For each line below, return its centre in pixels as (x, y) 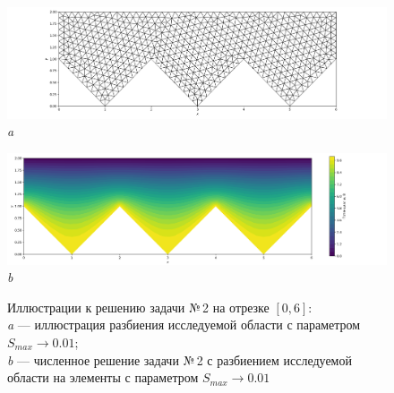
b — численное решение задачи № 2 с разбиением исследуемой (180, 359)
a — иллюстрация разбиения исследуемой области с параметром (184, 325)
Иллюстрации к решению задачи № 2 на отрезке (138, 307)
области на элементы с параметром (103, 377)
